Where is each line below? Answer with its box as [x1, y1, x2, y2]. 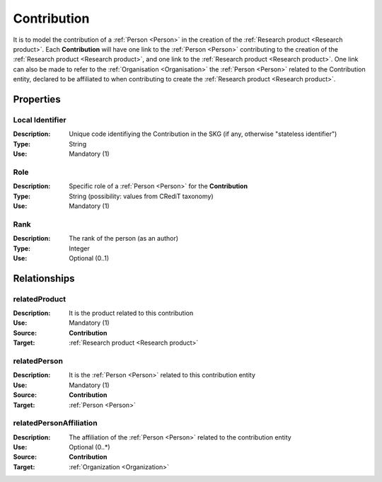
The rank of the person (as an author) [69, 234, 179, 243]
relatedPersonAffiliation [13, 418, 98, 428]
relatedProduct [13, 294, 66, 304]
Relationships [13, 272, 75, 285]
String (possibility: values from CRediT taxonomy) [69, 192, 214, 200]
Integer [69, 244, 90, 253]
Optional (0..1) [69, 253, 110, 262]
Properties [13, 93, 61, 105]
